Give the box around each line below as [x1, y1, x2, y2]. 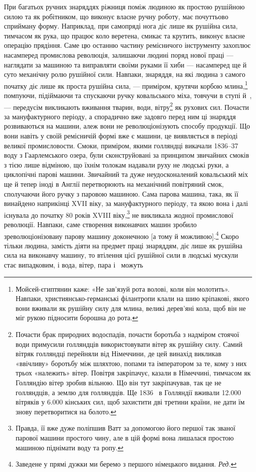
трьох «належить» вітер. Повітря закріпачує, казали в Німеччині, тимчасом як [15, 368, 251, 378]
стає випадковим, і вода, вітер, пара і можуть [4, 260, 143, 270]
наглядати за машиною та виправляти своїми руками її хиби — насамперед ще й [4, 59, 247, 69]
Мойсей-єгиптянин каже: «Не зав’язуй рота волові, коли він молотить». [15, 283, 230, 294]
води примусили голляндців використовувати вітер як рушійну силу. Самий [15, 338, 243, 349]
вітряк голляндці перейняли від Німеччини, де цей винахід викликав [15, 348, 222, 359]
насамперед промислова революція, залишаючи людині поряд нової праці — [4, 49, 234, 60]
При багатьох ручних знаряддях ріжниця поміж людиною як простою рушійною [4, 1, 245, 11]
